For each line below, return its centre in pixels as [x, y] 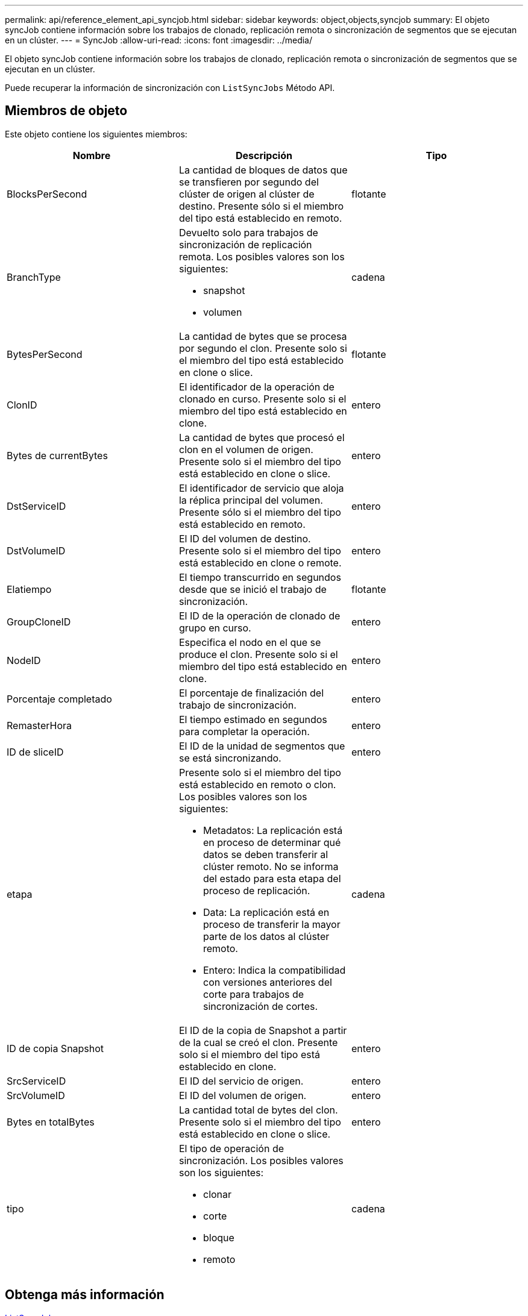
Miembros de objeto [66, 111]
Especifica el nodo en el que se [250, 642]
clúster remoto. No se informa [271, 866]
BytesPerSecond [45, 354]
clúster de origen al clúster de [247, 194]
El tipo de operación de [231, 1148]
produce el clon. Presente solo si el [258, 654]
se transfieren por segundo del [249, 182]
